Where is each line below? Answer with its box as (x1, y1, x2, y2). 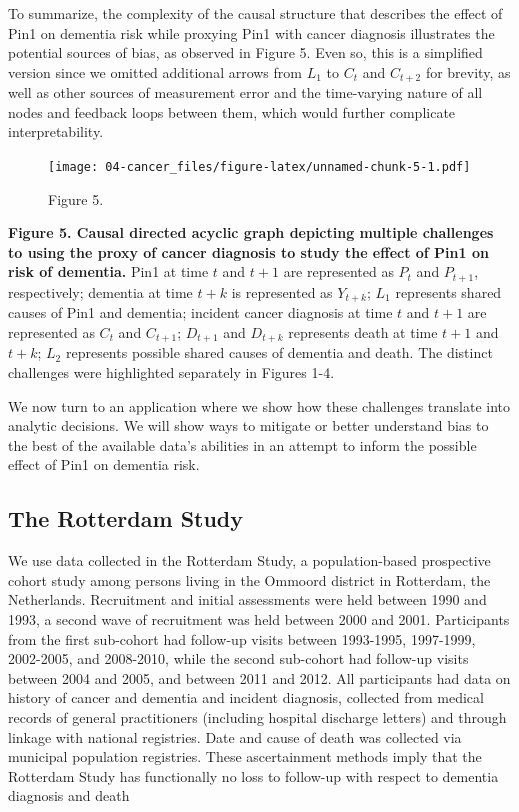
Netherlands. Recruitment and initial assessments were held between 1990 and (8, 589, 487, 610)
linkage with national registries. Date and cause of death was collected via (8, 726, 462, 747)
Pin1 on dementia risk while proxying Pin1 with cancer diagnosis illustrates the (8, 22, 495, 43)
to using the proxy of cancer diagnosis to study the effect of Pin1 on (8, 241, 489, 262)
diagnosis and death (8, 785, 130, 806)
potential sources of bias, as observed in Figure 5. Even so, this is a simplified (8, 42, 483, 63)
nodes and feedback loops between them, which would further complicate (8, 101, 456, 122)
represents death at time (288, 321, 438, 342)
